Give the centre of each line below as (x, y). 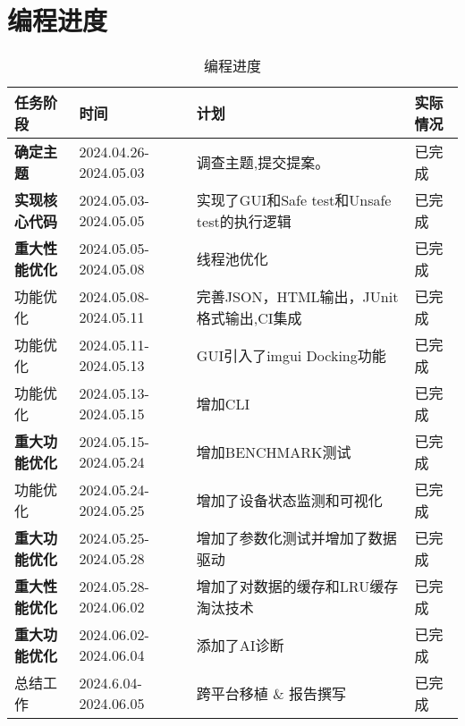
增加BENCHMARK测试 (274, 452)
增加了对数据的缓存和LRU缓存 (297, 587)
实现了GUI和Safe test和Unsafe (294, 200)
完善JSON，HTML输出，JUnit (297, 297)
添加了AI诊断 (240, 646)
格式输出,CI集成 (249, 318)
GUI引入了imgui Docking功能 (291, 356)
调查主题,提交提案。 (263, 163)
